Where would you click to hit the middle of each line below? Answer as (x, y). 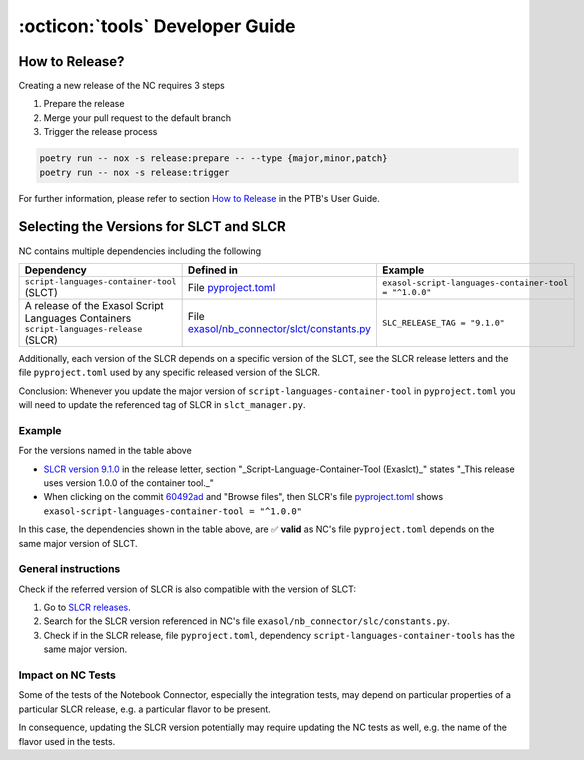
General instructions (69, 569)
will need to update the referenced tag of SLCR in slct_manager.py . (162, 405)
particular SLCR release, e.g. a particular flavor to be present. (145, 709)
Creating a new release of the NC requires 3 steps (121, 86)
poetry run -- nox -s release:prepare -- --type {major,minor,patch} (213, 158)
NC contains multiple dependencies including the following (140, 251)
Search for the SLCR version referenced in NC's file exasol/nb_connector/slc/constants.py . (246, 621)
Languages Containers (78, 318)
